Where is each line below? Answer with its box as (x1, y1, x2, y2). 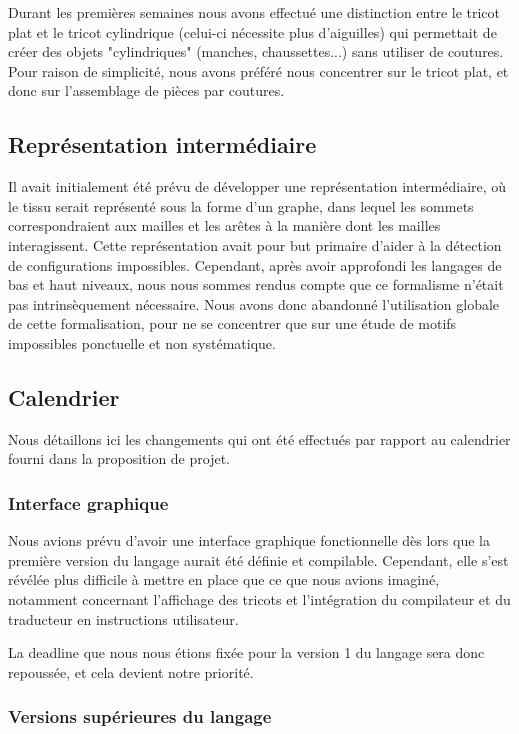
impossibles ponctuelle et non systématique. (8, 332, 276, 353)
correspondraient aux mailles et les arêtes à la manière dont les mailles (8, 215, 441, 236)
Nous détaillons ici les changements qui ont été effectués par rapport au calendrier (8, 428, 511, 449)
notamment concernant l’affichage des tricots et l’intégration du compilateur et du (8, 588, 511, 609)
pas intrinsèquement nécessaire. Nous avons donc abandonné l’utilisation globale (8, 293, 500, 314)
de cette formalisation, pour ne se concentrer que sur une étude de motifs (8, 313, 457, 334)
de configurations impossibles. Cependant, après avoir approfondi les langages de (8, 254, 502, 275)
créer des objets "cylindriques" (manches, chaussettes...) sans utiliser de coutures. (8, 41, 504, 62)
